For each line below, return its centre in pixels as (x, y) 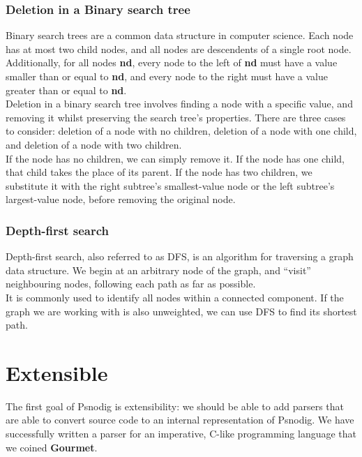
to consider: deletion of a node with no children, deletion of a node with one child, (181, 131)
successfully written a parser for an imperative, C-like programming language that (181, 434)
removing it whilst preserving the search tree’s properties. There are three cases (176, 117)
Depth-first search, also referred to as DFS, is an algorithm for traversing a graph (180, 256)
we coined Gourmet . (52, 447)
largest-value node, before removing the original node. (121, 199)
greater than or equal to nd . (66, 90)
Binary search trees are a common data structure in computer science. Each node (180, 35)
